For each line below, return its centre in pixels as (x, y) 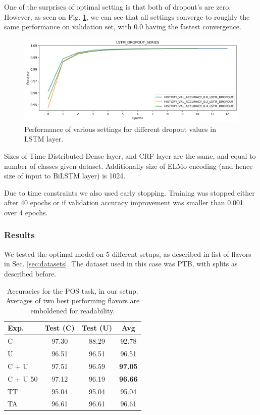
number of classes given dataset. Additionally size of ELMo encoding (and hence (128, 166)
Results (19, 235)
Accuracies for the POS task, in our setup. (73, 290)
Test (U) (97, 328)
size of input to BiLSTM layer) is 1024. (65, 176)
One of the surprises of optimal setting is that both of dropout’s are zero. (118, 7)
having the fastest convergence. (193, 27)
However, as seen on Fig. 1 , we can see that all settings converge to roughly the (127, 16)
